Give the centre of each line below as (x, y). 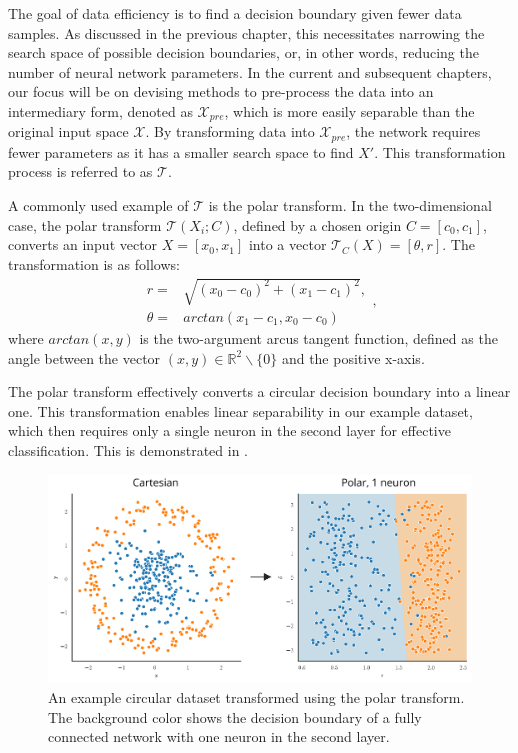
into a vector (287, 244)
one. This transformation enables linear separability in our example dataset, (240, 410)
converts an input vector (83, 244)
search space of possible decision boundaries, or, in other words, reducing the (243, 52)
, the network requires (413, 131)
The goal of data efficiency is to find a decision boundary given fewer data (235, 13)
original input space (68, 131)
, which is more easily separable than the (349, 110)
